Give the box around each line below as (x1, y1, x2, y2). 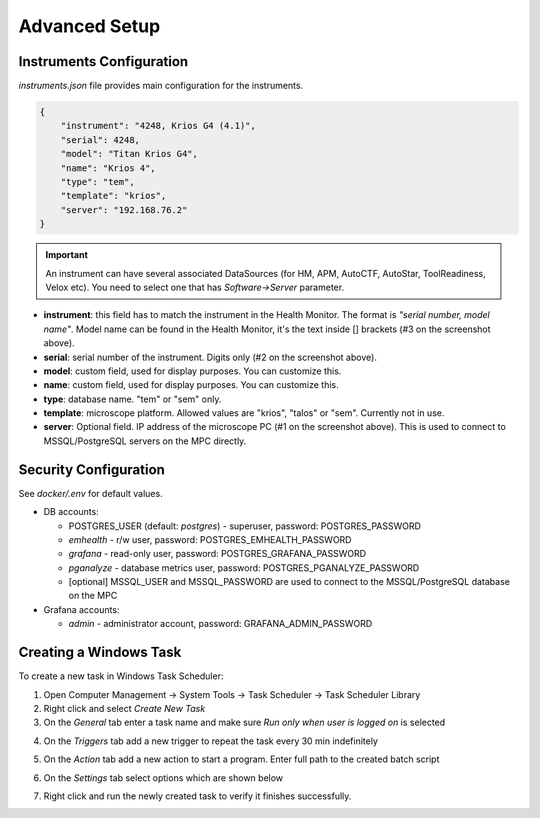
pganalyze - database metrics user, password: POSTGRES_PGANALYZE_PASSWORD (68, 561, 420, 574)
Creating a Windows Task (18, 644, 182, 661)
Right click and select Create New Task (43, 702, 206, 714)
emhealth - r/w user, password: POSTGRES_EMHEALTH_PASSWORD (68, 533, 352, 545)
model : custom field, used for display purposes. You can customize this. (43, 365, 342, 377)
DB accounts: (43, 506, 99, 518)
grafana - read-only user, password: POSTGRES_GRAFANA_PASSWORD (68, 548, 367, 560)
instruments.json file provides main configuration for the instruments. (18, 80, 304, 92)
